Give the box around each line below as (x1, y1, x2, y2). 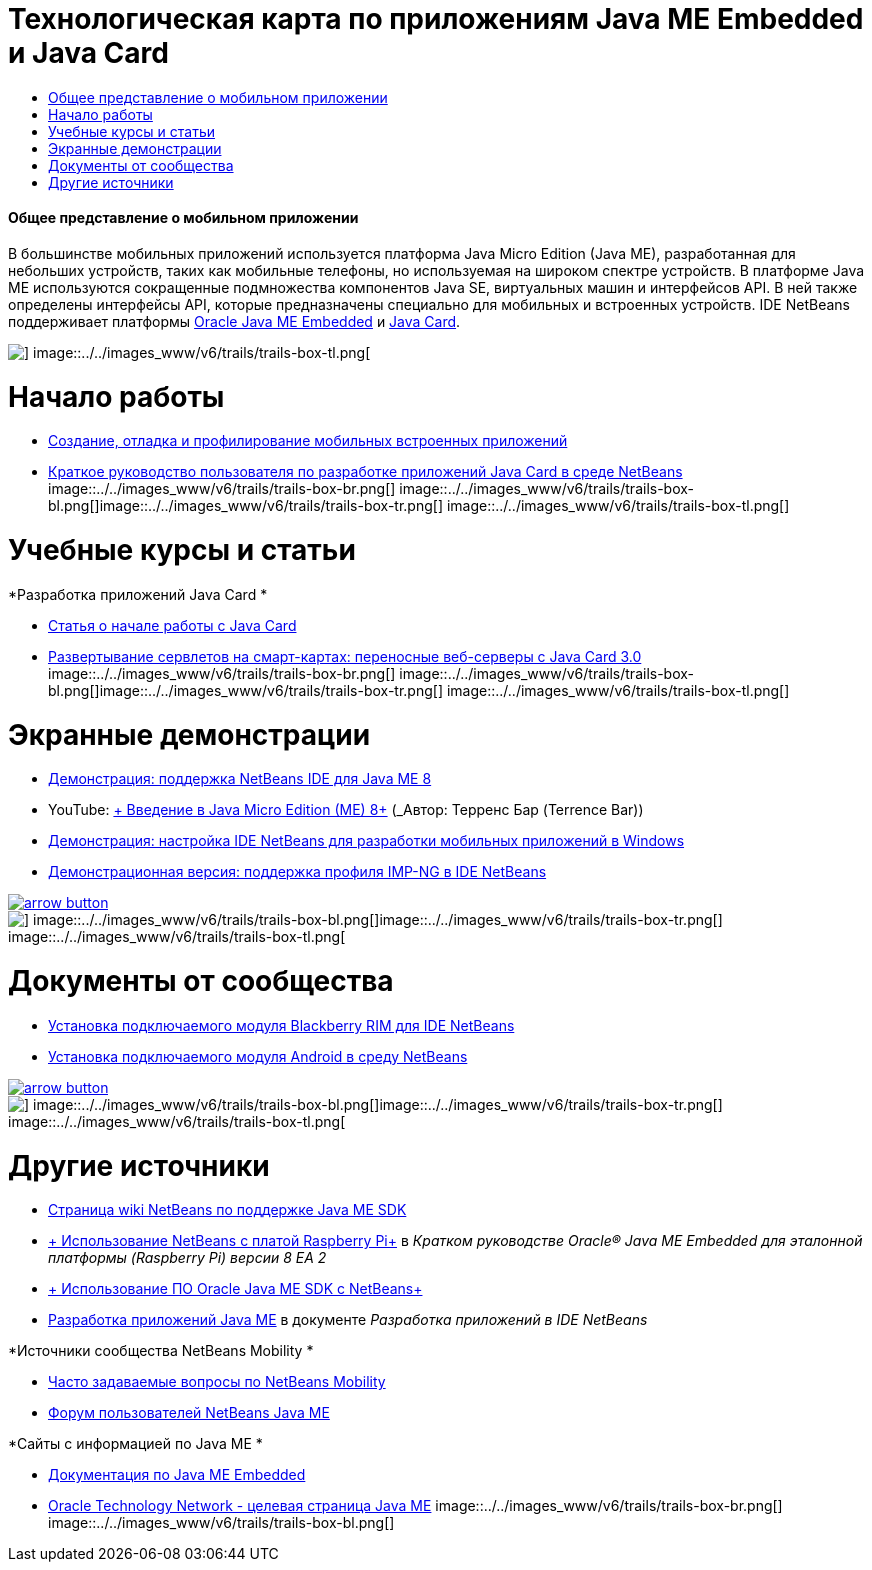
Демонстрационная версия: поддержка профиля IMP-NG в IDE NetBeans (48, 863, 547, 881)
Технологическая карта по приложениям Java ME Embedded (8, 2, 864, 36)
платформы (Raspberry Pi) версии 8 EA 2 (48, 1249, 327, 1267)
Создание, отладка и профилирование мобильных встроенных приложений (48, 432, 568, 450)
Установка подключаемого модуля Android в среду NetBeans (48, 1047, 468, 1065)
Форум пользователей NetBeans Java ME (48, 1404, 330, 1422)
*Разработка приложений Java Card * (8, 585, 268, 603)
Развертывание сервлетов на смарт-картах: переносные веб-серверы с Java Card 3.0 (48, 647, 642, 665)
